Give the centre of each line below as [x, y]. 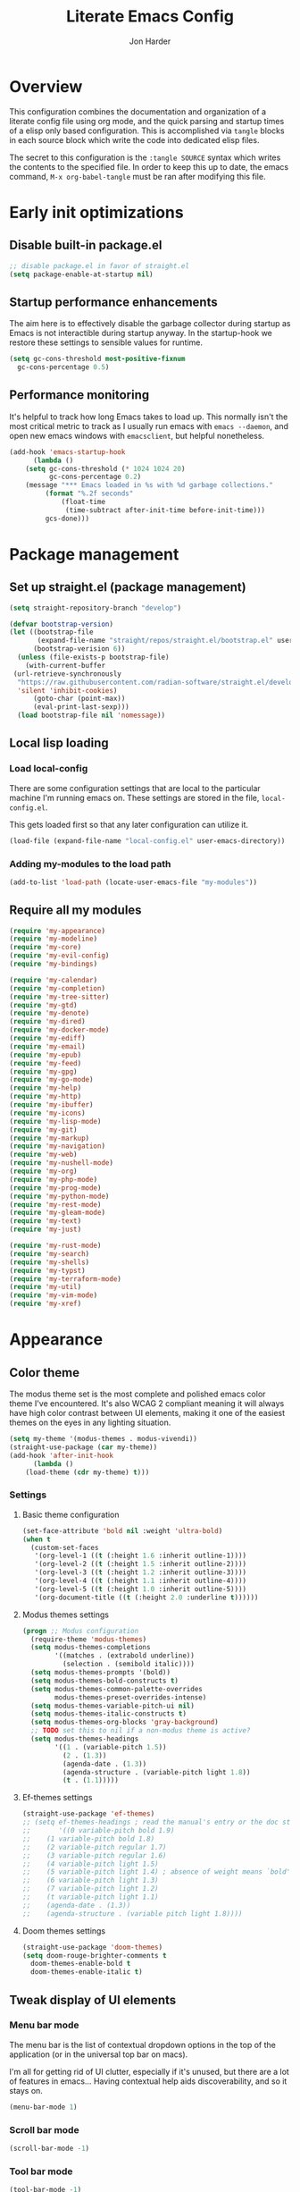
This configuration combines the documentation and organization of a [137, 111]
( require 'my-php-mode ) [54, 1179]
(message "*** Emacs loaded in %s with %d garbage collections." [150, 485]
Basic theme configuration [71, 1514]
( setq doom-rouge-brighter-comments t [94, 1955]
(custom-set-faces [65, 1547]
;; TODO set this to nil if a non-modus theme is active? [141, 1731]
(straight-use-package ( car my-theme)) [83, 1447]
